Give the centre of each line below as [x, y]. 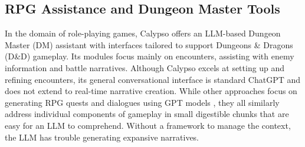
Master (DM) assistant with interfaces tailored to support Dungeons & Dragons [149, 44]
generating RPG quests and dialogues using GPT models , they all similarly [142, 102]
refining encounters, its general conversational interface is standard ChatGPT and [153, 79]
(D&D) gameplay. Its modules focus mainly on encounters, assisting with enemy [150, 56]
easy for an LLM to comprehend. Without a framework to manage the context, [148, 125]
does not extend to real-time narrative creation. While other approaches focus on [151, 91]
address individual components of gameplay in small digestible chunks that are [147, 114]
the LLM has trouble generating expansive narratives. [102, 137]
